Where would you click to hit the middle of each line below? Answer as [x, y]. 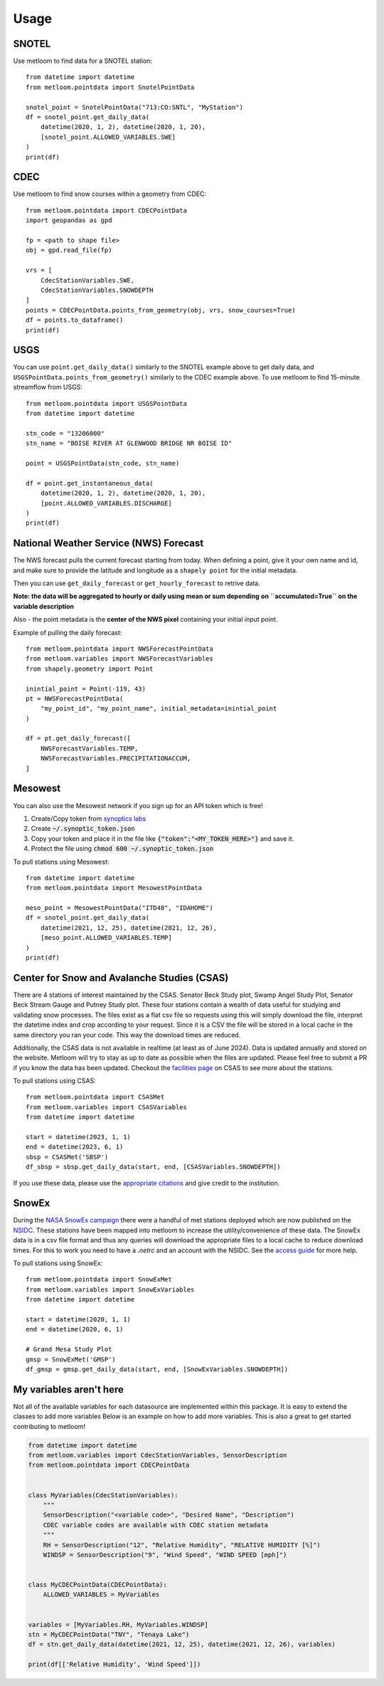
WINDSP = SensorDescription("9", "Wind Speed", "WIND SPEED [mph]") [165, 1555]
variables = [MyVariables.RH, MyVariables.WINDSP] [118, 1624]
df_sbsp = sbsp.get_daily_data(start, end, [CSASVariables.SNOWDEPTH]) [153, 1167]
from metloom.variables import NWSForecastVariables [119, 659]
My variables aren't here [68, 1389]
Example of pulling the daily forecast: [68, 632]
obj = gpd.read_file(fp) [69, 250]
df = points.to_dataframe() [75, 320]
